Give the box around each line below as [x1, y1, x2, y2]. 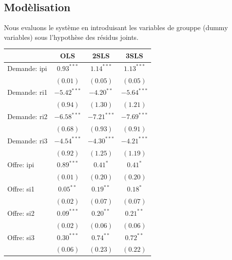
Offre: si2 [7, 208, 35, 218]
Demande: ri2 [7, 111, 48, 121]
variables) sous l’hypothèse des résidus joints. [4, 32, 139, 42]
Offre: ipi [7, 159, 34, 170]
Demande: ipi [7, 63, 47, 73]
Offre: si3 [7, 232, 35, 242]
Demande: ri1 [7, 87, 48, 97]
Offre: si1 [7, 184, 35, 194]
